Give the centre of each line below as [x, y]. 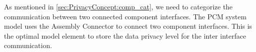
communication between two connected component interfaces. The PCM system [125, 16]
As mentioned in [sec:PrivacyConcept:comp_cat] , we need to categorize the [118, 6]
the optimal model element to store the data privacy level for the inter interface [125, 35]
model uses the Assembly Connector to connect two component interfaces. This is [128, 26]
